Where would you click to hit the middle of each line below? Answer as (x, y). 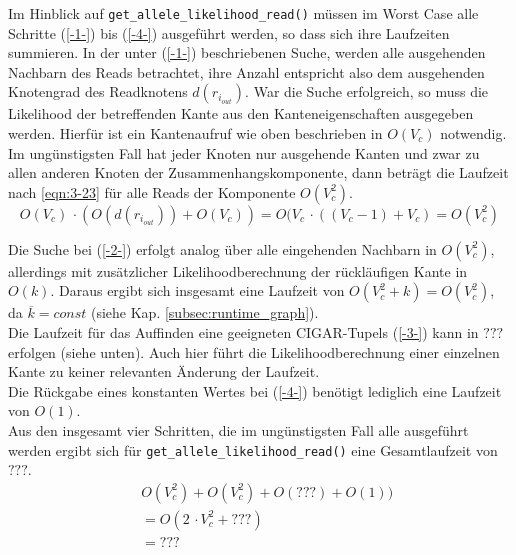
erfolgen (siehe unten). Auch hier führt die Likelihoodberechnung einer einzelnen (254, 351)
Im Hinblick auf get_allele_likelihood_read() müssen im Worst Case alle (243, 13)
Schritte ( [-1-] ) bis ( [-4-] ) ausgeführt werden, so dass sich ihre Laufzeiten (229, 32)
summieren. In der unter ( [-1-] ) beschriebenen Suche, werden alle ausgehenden (247, 52)
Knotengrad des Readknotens (98, 91)
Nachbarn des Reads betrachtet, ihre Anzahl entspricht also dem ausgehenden (246, 71)
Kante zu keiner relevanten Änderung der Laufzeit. (164, 371)
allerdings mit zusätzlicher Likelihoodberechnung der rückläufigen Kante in (238, 270)
